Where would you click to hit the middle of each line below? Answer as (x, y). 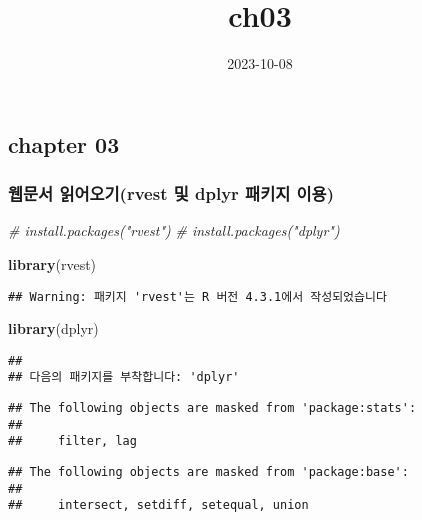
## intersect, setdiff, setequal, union (158, 505)
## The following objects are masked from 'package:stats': (212, 408)
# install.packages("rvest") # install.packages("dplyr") (174, 230)
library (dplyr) (53, 328)
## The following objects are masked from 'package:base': (208, 472)
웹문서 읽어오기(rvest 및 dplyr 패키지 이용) (171, 193)
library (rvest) (52, 263)
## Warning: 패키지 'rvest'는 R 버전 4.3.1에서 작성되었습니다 (197, 296)
